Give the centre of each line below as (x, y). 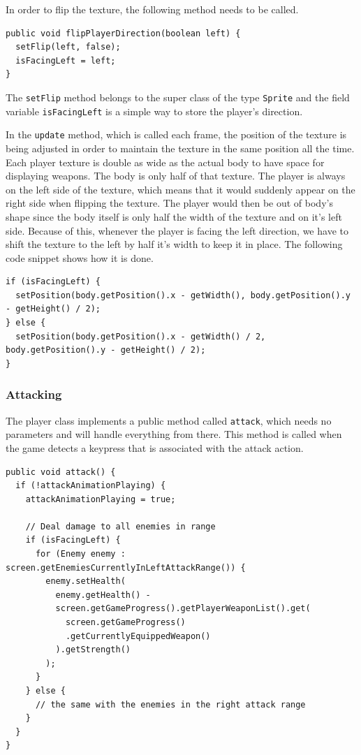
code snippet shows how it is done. (80, 257)
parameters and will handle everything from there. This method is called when (174, 434)
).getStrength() (93, 650)
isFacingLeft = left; (66, 60)
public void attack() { (61, 472)
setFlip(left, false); (68, 47)
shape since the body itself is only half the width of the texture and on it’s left (174, 216)
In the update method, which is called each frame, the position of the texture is (176, 134)
